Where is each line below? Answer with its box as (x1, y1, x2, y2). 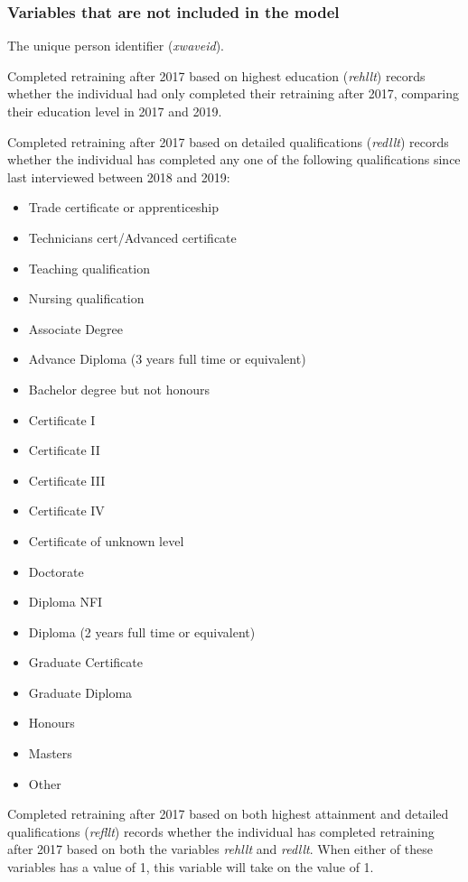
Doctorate (28, 562, 84, 580)
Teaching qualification (28, 258, 150, 277)
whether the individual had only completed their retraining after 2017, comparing (7, 84, 460, 103)
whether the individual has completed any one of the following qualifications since (7, 150, 461, 169)
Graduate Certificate (28, 653, 143, 672)
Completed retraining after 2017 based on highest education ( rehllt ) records (7, 66, 426, 85)
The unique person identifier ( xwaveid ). (7, 36, 224, 55)
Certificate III (28, 470, 106, 489)
